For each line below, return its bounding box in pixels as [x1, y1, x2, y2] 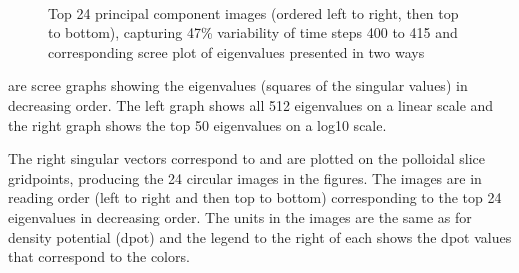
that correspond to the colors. [8, 246, 190, 267]
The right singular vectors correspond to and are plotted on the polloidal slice [8, 148, 485, 169]
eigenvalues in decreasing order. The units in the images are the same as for [8, 206, 472, 227]
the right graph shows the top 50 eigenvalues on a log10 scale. [8, 114, 387, 135]
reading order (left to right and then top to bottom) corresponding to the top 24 [8, 187, 502, 208]
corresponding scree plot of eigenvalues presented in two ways [48, 41, 425, 62]
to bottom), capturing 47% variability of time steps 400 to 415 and [48, 22, 458, 43]
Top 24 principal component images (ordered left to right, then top [48, 2, 459, 23]
